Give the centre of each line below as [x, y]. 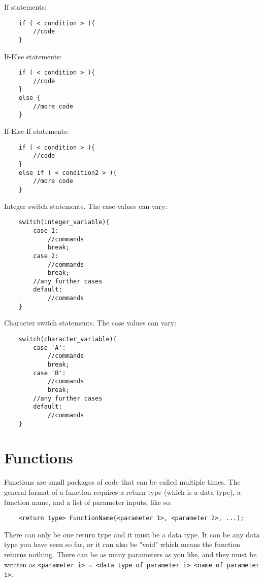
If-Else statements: [33, 56]
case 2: [46, 256]
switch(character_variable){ [68, 339]
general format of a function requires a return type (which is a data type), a [122, 492]
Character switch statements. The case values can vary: [90, 323]
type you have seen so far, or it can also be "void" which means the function [122, 544]
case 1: [46, 230]
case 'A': [49, 348]
